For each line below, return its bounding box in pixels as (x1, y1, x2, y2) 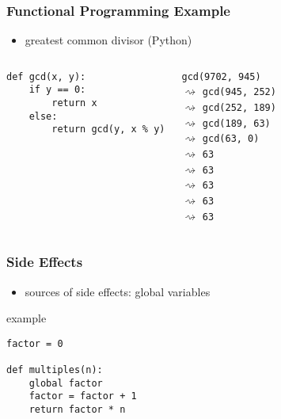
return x (51, 97, 97, 109)
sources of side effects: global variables (25, 283, 211, 299)
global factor (28, 377, 103, 389)
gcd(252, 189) (202, 102, 276, 114)
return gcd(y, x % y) (51, 124, 165, 135)
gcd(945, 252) (202, 86, 276, 98)
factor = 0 (6, 337, 63, 349)
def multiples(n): (6, 364, 103, 376)
